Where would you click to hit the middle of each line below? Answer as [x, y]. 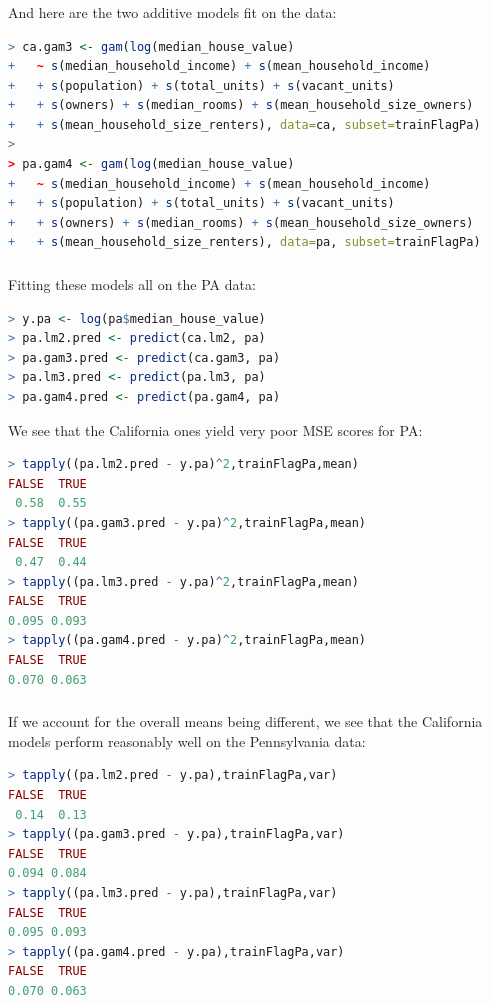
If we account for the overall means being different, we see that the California [245, 721]
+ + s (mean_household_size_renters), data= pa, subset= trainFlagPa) [244, 242]
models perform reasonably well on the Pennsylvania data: [187, 740]
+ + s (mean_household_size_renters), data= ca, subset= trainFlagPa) [244, 124]
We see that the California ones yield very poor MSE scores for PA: [215, 429]
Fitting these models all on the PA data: [132, 283]
